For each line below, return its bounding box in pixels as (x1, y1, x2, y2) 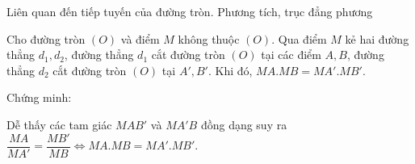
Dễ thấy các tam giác (6, 116, 112, 132)
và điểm (120, 30, 160, 47)
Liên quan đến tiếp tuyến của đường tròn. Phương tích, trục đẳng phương (6, 3, 373, 19)
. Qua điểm (271, 30, 327, 47)
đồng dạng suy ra (200, 116, 287, 132)
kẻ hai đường (345, 30, 409, 47)
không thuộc (178, 30, 240, 47)
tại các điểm (261, 46, 321, 63)
